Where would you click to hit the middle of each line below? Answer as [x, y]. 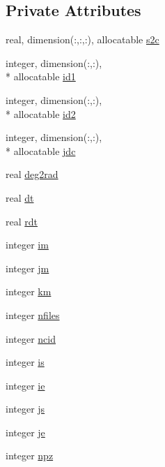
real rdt [22, 221]
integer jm [28, 268]
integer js [25, 409]
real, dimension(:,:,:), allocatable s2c [82, 39]
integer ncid [31, 338]
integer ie [25, 385]
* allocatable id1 [41, 76]
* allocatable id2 [41, 113]
